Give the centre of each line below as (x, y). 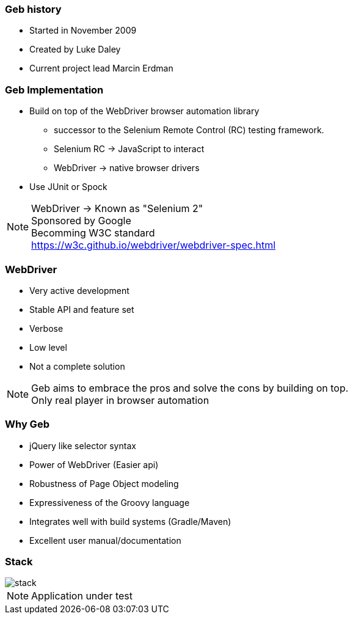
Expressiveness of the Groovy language (110, 502)
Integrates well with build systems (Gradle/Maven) (130, 521)
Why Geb (27, 424)
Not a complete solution (77, 366)
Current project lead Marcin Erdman (101, 68)
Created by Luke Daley (75, 49)
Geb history (33, 9)
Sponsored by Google (81, 221)
